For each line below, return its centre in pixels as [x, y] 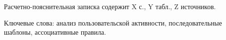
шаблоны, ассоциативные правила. [55, 32]
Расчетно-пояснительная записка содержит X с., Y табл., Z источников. [110, 6]
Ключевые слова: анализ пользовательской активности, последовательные [113, 22]
